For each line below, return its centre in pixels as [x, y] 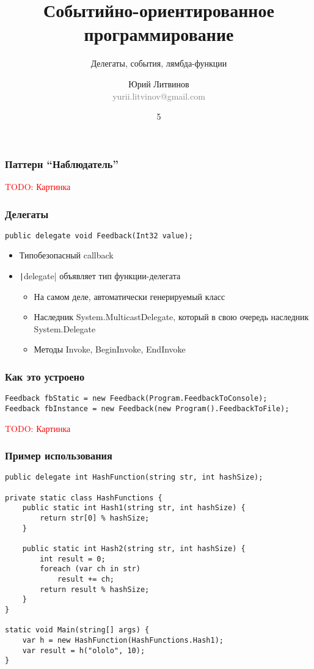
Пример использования [59, 455]
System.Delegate [65, 328]
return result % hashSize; [95, 589]
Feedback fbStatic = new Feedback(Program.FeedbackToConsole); [136, 399]
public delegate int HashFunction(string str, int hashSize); [134, 477]
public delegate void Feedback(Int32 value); [99, 236]
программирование [159, 34]
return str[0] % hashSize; [95, 518]
